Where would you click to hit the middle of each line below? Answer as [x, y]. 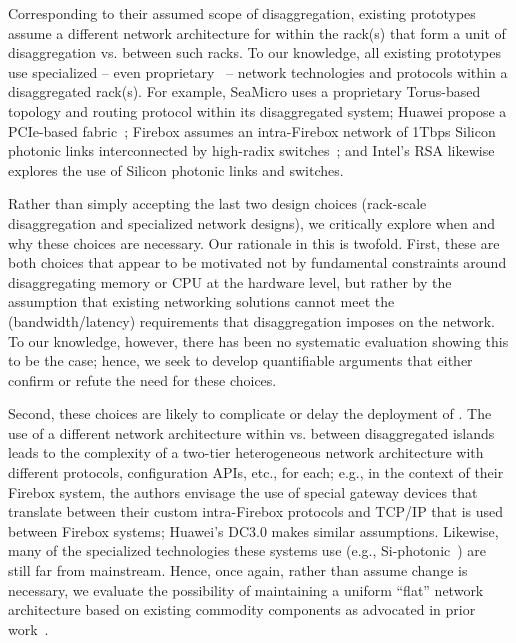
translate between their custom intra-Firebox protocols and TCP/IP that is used [256, 511]
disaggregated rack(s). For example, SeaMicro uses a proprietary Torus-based [244, 91]
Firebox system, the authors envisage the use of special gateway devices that [243, 491]
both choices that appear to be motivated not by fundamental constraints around [257, 262]
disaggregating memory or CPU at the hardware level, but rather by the [230, 281]
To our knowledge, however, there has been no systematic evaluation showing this [258, 340]
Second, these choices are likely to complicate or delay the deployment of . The [250, 413]
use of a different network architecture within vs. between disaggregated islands [251, 432]
